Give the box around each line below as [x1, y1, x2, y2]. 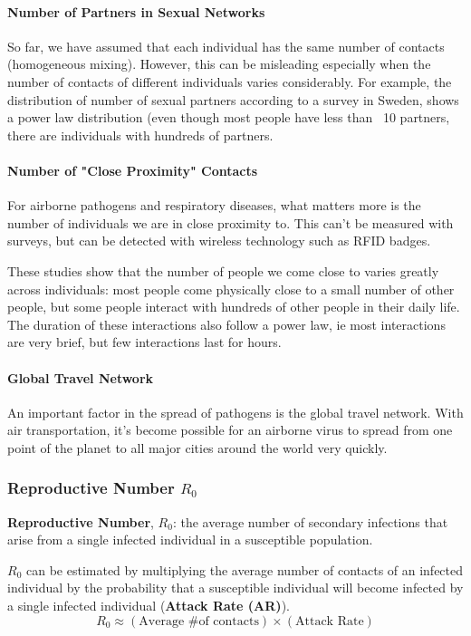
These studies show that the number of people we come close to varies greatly [7, 261, 439, 280]
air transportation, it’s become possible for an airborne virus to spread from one [7, 420, 453, 439]
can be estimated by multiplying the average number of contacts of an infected [25, 560, 464, 579]
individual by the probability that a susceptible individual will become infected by [7, 578, 464, 597]
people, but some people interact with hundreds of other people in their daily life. [7, 297, 460, 316]
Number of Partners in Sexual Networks [7, 2, 265, 21]
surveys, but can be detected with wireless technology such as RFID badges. [7, 231, 431, 250]
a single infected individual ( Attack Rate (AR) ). [7, 596, 290, 615]
